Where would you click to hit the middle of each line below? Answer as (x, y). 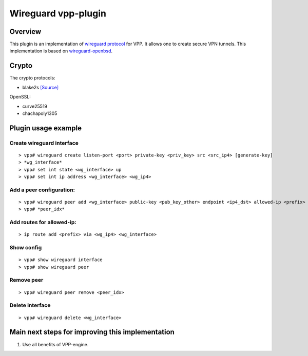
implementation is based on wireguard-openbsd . (61, 51)
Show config (26, 248)
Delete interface (30, 305)
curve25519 (35, 106)
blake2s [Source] (41, 87)
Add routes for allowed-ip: (43, 222)
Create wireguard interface (44, 143)
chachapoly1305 (40, 113)
